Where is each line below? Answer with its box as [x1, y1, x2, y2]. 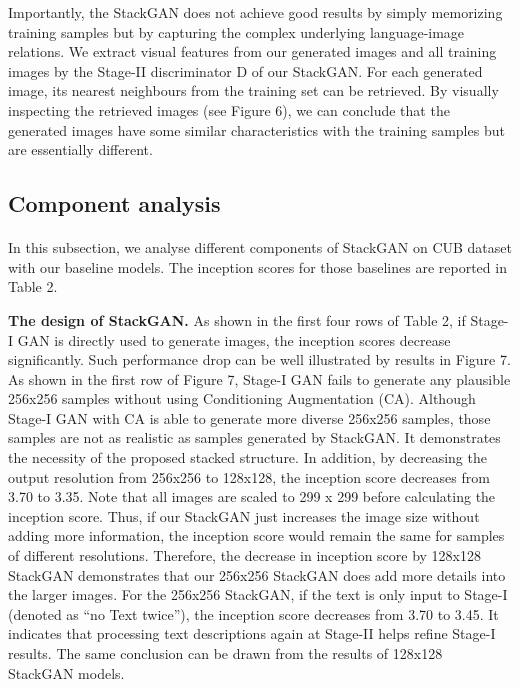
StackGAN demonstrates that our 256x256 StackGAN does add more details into [8, 564, 506, 585]
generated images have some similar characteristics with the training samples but [8, 119, 505, 140]
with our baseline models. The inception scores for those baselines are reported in [8, 256, 507, 277]
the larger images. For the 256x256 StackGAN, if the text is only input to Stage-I [8, 584, 508, 605]
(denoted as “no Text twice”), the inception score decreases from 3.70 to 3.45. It [8, 603, 499, 624]
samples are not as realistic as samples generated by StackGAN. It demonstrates [8, 427, 501, 448]
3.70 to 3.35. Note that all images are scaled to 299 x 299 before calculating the [8, 486, 496, 507]
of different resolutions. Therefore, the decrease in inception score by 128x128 [8, 545, 482, 566]
